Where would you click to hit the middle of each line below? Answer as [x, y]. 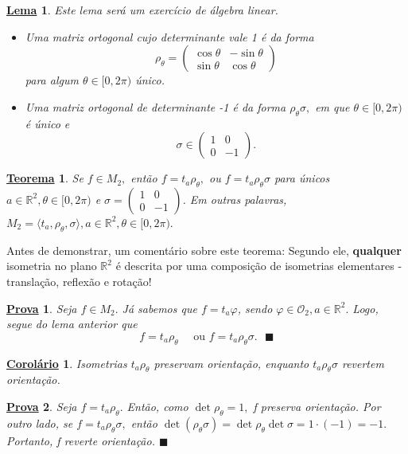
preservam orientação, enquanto [231, 363]
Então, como [157, 406]
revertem [363, 363]
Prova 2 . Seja [42, 406]
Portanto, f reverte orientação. [81, 440]
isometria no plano [52, 266]
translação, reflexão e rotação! [79, 281]
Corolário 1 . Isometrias [67, 363]
